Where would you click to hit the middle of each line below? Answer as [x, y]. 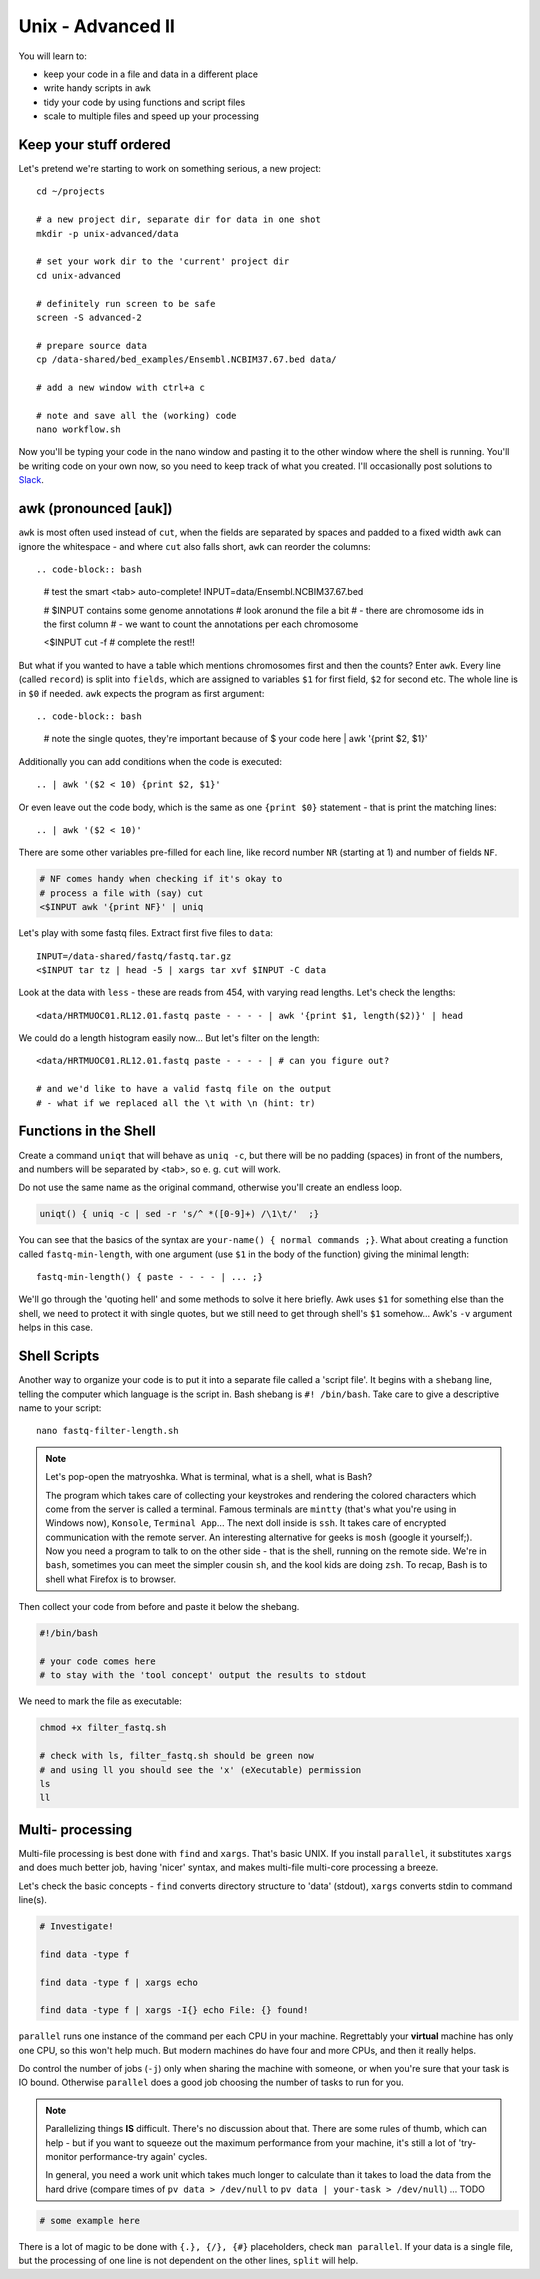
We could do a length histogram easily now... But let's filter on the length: [169, 1038]
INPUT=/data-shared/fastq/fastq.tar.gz [134, 956]
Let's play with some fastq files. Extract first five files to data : [146, 933]
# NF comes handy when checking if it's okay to [161, 879]
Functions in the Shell [87, 1131]
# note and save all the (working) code [136, 415]
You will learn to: [52, 56]
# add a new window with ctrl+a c [120, 387]
